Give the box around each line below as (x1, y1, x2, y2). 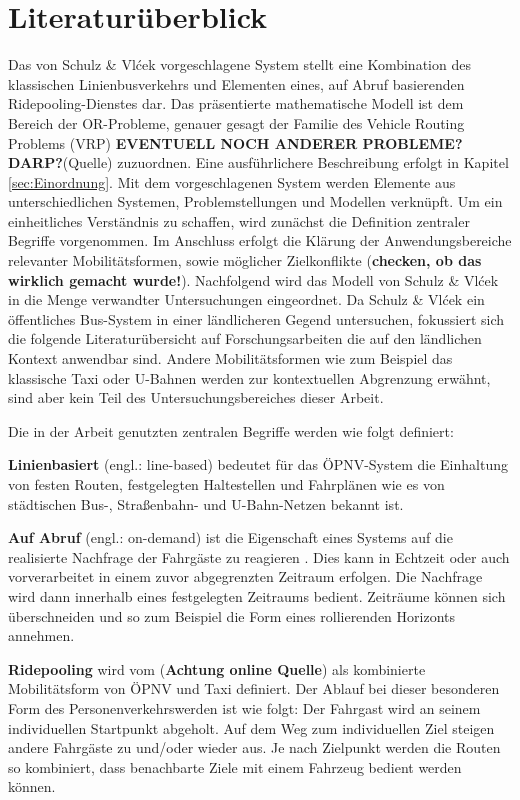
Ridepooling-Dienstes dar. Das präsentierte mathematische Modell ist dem (8, 93, 464, 114)
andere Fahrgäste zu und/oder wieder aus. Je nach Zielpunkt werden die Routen (8, 737, 501, 758)
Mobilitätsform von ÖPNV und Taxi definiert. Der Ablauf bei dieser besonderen (8, 678, 500, 699)
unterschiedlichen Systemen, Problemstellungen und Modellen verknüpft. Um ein (8, 191, 503, 212)
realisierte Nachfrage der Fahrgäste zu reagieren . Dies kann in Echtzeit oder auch (8, 546, 510, 567)
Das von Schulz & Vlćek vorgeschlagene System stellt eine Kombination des (8, 54, 471, 75)
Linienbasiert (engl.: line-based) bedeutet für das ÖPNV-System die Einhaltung (8, 454, 508, 475)
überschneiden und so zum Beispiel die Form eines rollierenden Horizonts (8, 605, 456, 626)
